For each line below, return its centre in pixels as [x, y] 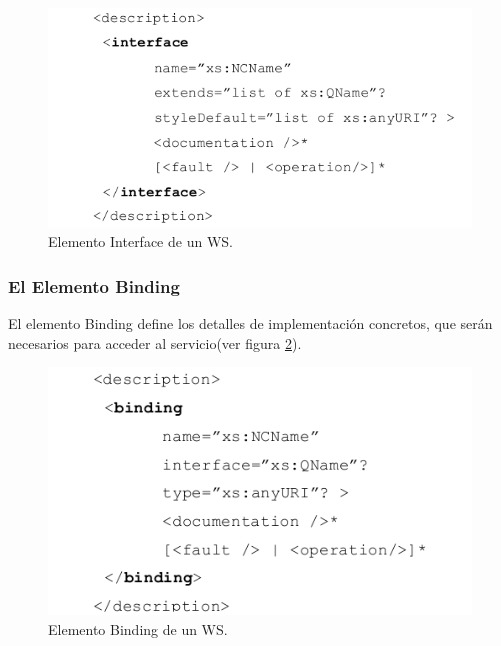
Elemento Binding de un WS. [138, 628]
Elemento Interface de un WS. [140, 241]
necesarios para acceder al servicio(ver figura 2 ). [155, 342]
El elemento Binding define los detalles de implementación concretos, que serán [250, 323]
